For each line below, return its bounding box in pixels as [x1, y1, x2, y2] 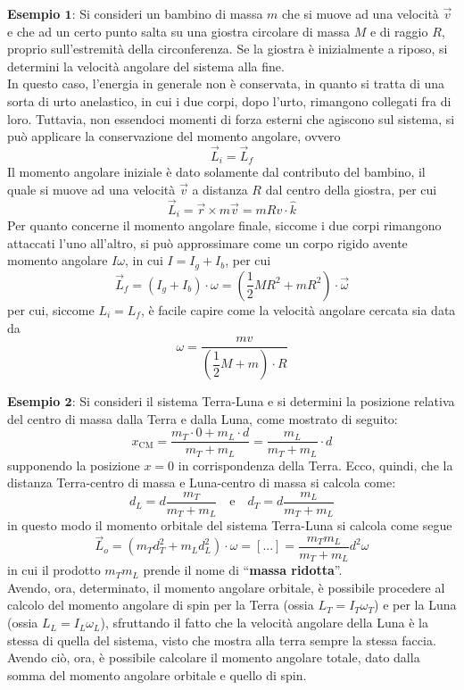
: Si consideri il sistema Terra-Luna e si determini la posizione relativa [71, 392, 455, 411]
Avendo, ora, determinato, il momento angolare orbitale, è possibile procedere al [7, 578, 445, 596]
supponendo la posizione [7, 455, 140, 474]
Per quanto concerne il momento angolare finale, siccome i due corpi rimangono [7, 216, 442, 235]
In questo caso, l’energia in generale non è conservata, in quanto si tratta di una [7, 74, 445, 93]
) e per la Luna [374, 595, 457, 614]
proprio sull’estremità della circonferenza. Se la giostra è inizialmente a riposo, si [7, 39, 448, 58]
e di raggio [369, 21, 428, 40]
